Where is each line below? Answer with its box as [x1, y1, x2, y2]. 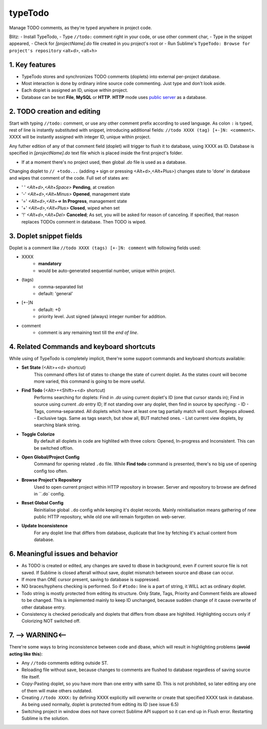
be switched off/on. [34, 445, 74, 451]
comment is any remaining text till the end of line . [38, 329, 138, 335]
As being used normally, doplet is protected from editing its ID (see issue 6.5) [21, 701, 179, 707]
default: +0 [38, 307, 61, 313]
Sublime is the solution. [21, 715, 69, 722]
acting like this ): [9, 651, 43, 657]
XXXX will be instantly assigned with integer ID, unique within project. [9, 134, 151, 140]
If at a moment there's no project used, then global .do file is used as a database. [21, 159, 187, 165]
